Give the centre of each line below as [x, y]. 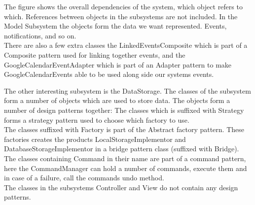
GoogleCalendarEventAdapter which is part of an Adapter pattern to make [118, 64]
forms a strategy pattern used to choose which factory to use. [97, 120]
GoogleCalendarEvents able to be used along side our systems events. [109, 74]
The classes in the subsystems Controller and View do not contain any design [121, 187]
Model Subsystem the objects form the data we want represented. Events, [115, 26]
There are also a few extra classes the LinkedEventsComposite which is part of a [126, 45]
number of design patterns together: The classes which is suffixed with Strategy [124, 110]
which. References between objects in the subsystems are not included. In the [121, 16]
